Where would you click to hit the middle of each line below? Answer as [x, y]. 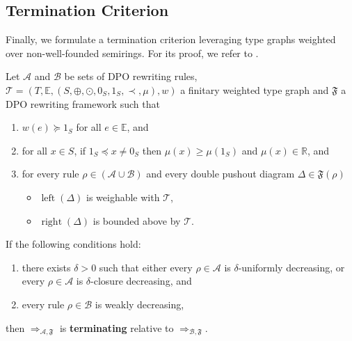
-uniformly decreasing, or [291, 267]
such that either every [146, 267]
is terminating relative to [117, 327]
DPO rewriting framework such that [83, 103]
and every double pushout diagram [221, 174]
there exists [46, 267]
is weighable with [123, 197]
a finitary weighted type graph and [255, 89]
